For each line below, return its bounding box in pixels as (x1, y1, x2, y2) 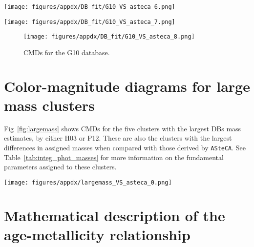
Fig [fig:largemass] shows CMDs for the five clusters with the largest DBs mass (4, 123, 241, 133)
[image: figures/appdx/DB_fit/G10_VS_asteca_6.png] (4, 3, 175, 10)
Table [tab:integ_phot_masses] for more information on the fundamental (4, 152, 224, 162)
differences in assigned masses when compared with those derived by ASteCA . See (4, 143, 246, 153)
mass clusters (4, 95, 95, 115)
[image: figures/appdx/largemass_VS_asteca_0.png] (4, 179, 172, 186)
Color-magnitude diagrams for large (4, 76, 250, 96)
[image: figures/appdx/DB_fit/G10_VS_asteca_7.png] (4, 18, 175, 25)
